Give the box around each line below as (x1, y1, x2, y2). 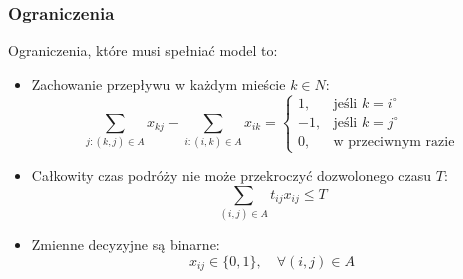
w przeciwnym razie (333, 134, 455, 149)
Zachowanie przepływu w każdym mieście (31, 73, 286, 94)
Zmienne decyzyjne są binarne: (31, 233, 220, 254)
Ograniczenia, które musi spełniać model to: (8, 40, 278, 61)
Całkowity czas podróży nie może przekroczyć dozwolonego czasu (31, 165, 432, 185)
